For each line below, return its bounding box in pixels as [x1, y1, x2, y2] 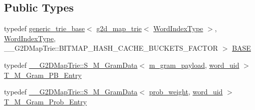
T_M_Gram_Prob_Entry [4, 96, 87, 106]
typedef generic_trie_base [4, 23, 85, 34]
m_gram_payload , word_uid [149, 59, 239, 70]
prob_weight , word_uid [149, 86, 223, 97]
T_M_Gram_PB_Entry [4, 69, 82, 80]
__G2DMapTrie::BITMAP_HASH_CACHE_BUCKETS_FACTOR [4, 43, 218, 53]
